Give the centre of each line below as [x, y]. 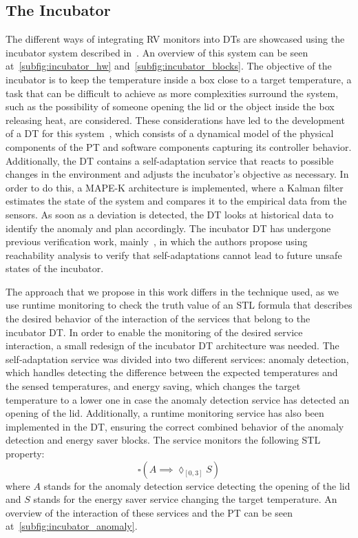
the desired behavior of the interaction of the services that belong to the [158, 319]
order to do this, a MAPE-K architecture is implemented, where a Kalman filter [175, 187]
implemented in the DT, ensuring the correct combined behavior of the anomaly [175, 426]
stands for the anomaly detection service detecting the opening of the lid [197, 485]
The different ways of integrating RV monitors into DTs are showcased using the [175, 39]
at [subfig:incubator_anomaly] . [72, 526]
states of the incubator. [55, 268]
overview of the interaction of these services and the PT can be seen [149, 512]
